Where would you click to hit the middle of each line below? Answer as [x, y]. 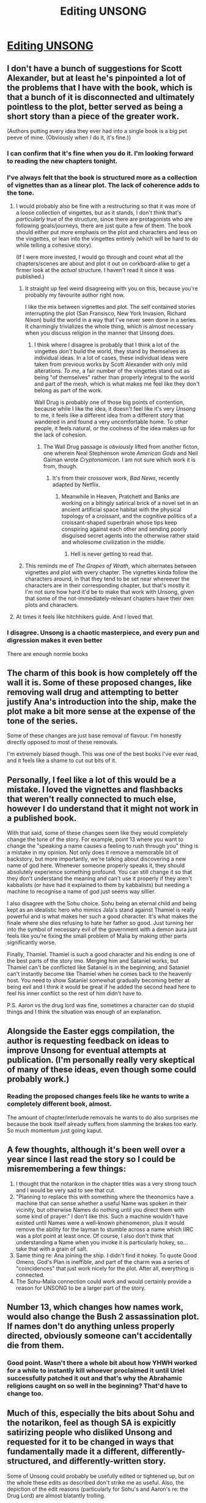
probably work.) [38, 1079]
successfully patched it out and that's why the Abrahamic [95, 1378]
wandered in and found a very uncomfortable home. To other [111, 422]
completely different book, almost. [59, 1104]
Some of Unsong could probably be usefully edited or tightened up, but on [101, 1476]
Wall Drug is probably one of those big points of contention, [109, 402]
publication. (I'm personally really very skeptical [101, 1060]
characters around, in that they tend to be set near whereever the [107, 579]
